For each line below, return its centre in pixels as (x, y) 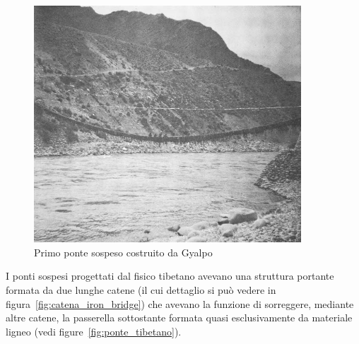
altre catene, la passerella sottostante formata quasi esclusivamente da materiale (179, 318)
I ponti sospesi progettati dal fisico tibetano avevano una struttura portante (170, 276)
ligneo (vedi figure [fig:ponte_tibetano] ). (94, 331)
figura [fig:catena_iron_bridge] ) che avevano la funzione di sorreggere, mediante (180, 303)
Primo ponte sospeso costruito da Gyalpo (123, 252)
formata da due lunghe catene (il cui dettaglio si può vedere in (141, 289)
